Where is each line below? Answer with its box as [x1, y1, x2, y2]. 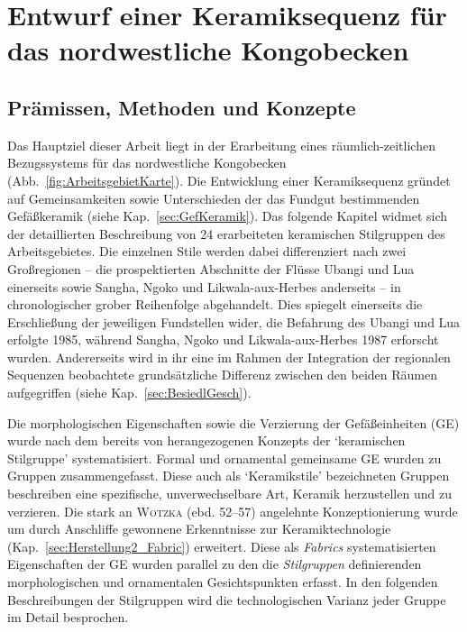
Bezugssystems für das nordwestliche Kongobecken [7, 153, 287, 172]
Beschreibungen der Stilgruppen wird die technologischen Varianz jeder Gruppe [7, 590, 446, 609]
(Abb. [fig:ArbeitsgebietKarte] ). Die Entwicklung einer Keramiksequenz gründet [7, 170, 451, 189]
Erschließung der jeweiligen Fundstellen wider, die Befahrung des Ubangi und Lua [7, 312, 461, 331]
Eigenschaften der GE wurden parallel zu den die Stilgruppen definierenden [7, 554, 422, 573]
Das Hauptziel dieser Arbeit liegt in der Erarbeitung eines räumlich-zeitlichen [7, 135, 435, 154]
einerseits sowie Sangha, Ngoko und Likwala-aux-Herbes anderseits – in [7, 277, 401, 296]
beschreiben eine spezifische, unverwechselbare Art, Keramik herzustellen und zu [7, 484, 452, 503]
